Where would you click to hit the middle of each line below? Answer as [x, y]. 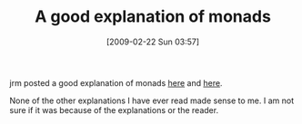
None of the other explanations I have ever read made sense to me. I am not [151, 100]
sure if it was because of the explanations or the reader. [114, 110]
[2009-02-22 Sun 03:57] [153, 42]
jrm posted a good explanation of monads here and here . [116, 82]
